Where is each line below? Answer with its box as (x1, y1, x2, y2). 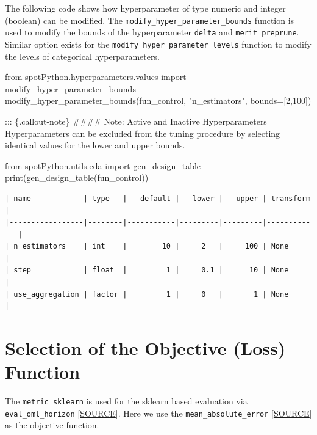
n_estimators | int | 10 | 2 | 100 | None (13, 242, 289, 251)
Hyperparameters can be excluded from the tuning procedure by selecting (5, 126, 280, 139)
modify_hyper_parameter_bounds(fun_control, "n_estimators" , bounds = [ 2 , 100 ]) (5, 94, 312, 107)
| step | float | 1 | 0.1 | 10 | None (5, 266, 289, 275)
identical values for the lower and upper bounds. (5, 139, 185, 152)
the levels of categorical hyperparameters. (5, 49, 160, 62)
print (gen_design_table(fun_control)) (5, 171, 149, 184)
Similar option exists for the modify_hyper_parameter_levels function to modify (5, 37, 312, 50)
